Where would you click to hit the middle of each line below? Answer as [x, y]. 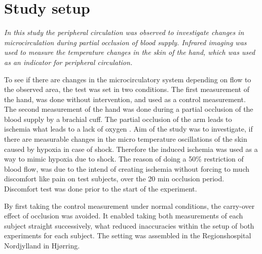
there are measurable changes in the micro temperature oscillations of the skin [126, 139]
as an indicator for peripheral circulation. [68, 62]
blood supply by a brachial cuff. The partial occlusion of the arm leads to [118, 119]
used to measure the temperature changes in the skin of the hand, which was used [130, 52]
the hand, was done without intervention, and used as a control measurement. [125, 99]
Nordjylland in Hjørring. [42, 245]
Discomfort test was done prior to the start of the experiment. [101, 189]
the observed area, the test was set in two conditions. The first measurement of [127, 89]
